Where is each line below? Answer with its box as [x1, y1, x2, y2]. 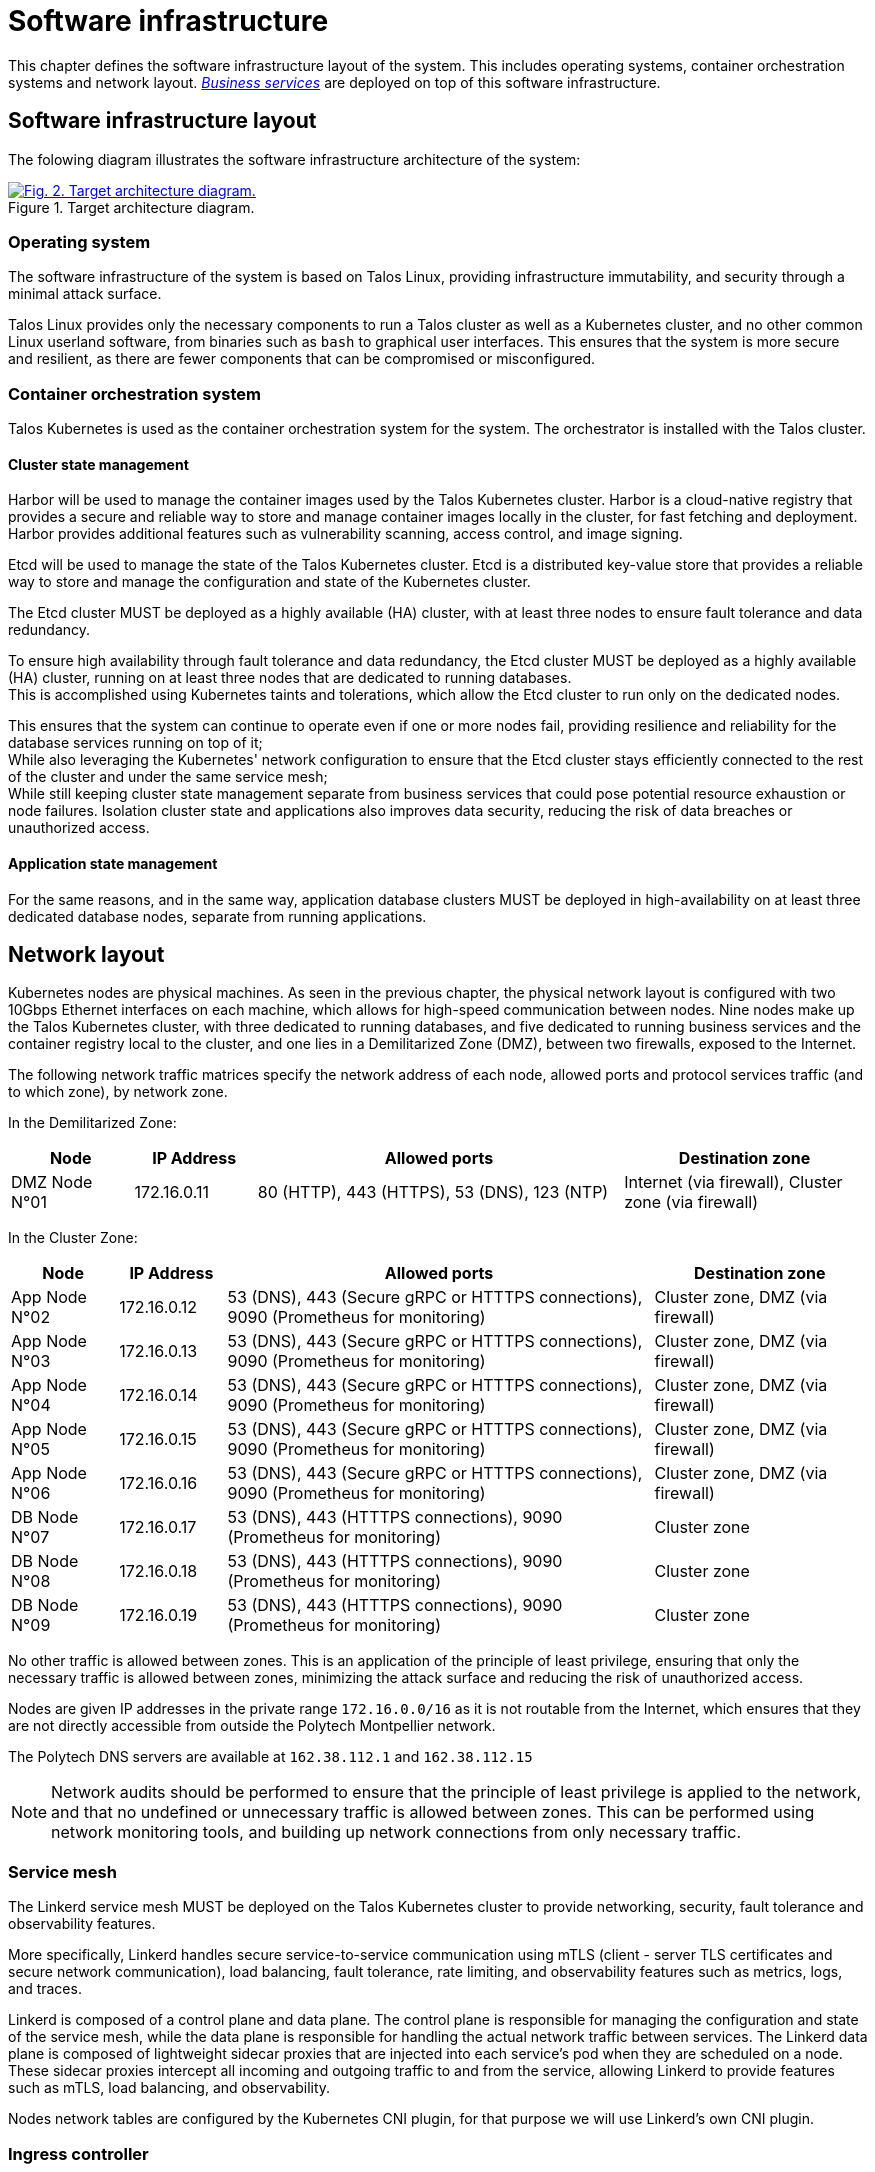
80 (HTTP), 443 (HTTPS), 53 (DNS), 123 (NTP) [257, 1182, 609, 1203]
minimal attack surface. [8, 285, 162, 303]
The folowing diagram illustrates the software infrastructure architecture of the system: [8, 150, 581, 168]
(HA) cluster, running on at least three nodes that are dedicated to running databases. [8, 669, 572, 687]
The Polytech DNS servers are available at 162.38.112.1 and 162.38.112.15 [8, 1748, 533, 1766]
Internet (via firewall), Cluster [624, 1172, 843, 1193]
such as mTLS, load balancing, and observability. [8, 2079, 331, 2097]
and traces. [8, 1980, 82, 1998]
